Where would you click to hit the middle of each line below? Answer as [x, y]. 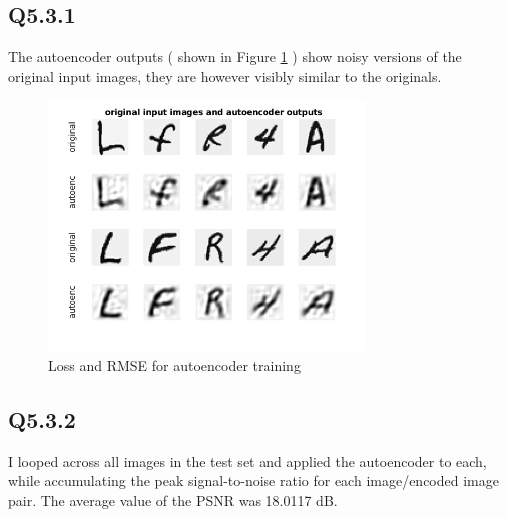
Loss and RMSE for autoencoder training [174, 365]
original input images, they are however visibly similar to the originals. [225, 75]
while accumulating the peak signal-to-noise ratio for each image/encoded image [253, 480]
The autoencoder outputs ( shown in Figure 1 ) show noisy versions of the [235, 56]
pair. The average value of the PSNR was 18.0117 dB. [173, 500]
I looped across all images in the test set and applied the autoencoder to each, [247, 460]
